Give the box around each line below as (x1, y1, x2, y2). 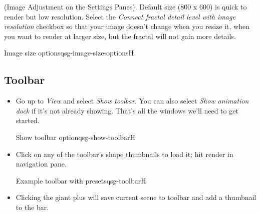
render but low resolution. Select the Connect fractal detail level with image (4, 11, 235, 21)
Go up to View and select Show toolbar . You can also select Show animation (16, 95, 249, 106)
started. (16, 115, 40, 125)
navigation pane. (16, 158, 67, 169)
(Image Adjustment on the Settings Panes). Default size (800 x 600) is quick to (4, 1, 247, 11)
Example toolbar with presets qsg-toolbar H (16, 175, 146, 185)
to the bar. (16, 201, 49, 212)
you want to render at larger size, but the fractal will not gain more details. (4, 30, 236, 41)
